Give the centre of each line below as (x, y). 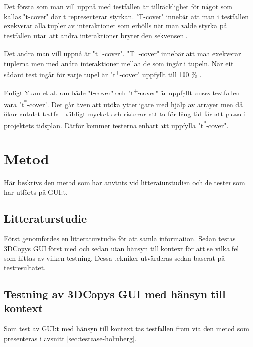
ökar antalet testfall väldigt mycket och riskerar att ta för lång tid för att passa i (125, 113)
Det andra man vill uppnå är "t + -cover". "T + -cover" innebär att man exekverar (123, 53)
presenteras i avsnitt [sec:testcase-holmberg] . (70, 338)
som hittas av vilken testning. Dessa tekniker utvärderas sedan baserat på (115, 258)
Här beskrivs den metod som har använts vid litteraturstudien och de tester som (125, 182)
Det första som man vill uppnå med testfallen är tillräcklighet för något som (118, 6)
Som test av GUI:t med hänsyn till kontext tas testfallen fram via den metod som (126, 329)
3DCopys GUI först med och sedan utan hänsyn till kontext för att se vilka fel (122, 248)
